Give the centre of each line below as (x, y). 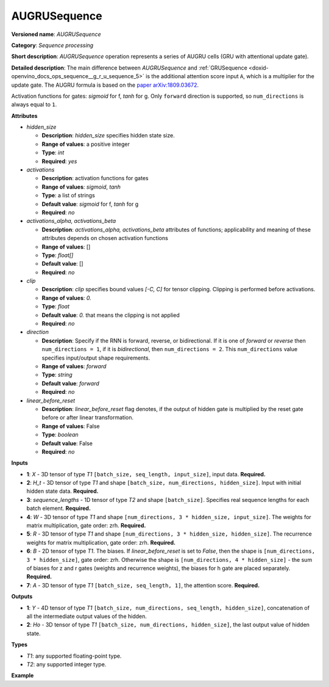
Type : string (57, 375)
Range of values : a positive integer (86, 144)
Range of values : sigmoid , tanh (81, 187)
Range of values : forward (74, 366)
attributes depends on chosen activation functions (105, 238)
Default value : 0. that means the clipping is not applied (111, 315)
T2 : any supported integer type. (66, 664)
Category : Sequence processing (52, 45)
